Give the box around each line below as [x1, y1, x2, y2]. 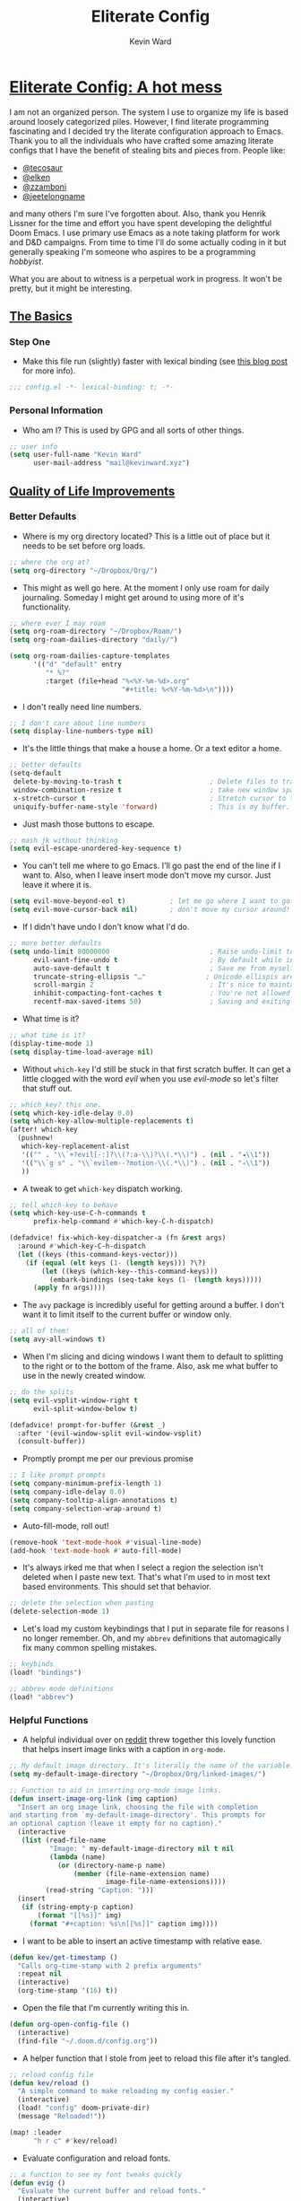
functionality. [21, 601, 71, 612]
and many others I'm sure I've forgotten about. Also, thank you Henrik [9, 208, 267, 219]
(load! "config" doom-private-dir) [17, 2103, 150, 2113]
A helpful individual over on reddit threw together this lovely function [21, 1734, 276, 1745]
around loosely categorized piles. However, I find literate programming [9, 116, 270, 127]
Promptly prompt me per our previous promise [21, 1453, 194, 1464]
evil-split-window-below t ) [32, 1404, 139, 1413]
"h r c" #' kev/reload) [32, 2136, 118, 2145]
